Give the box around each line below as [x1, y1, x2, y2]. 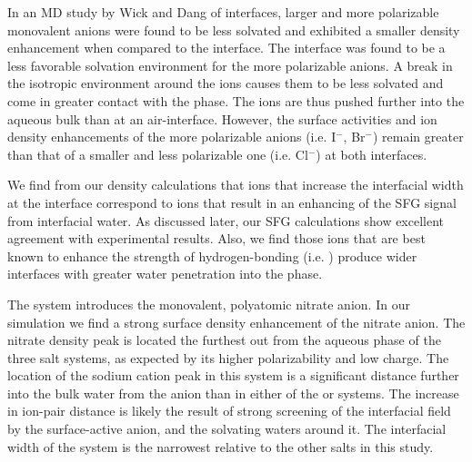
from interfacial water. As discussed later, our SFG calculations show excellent [7, 211, 445, 230]
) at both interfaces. [316, 144, 427, 163]
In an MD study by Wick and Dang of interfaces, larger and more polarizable [7, 3, 439, 21]
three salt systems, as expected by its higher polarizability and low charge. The [7, 348, 449, 367]
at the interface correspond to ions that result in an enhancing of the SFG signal [7, 192, 457, 211]
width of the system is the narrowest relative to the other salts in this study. [7, 437, 434, 456]
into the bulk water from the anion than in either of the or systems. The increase [7, 383, 459, 402]
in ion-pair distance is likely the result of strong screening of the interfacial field [7, 401, 451, 420]
